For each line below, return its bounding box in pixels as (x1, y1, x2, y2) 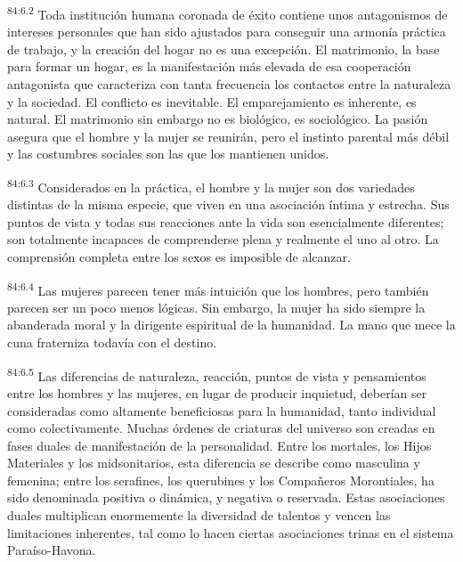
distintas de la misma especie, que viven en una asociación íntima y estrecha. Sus (7, 195, 450, 214)
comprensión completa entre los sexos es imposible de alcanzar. (7, 248, 351, 266)
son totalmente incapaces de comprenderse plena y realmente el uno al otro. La (7, 230, 439, 248)
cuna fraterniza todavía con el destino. (7, 333, 217, 352)
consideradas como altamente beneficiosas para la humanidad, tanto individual (7, 401, 436, 419)
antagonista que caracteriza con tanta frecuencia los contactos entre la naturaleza (7, 75, 451, 94)
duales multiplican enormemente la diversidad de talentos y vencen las (7, 506, 391, 525)
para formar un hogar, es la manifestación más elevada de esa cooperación (7, 57, 411, 76)
